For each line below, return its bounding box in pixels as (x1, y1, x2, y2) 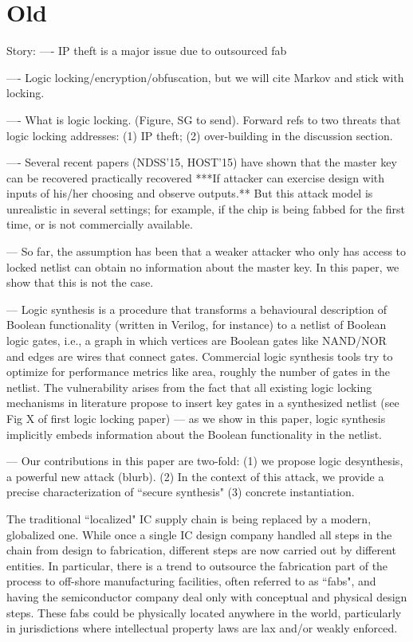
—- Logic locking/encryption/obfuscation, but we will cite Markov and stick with (6, 69, 404, 85)
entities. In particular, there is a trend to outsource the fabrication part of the (6, 557, 388, 573)
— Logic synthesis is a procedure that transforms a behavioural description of (6, 300, 387, 317)
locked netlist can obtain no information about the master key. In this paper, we (6, 258, 399, 275)
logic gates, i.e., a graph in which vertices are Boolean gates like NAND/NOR (6, 332, 387, 349)
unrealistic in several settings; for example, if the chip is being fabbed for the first (6, 200, 406, 217)
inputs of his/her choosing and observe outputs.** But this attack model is (6, 185, 373, 202)
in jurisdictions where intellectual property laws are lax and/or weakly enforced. (6, 620, 398, 636)
